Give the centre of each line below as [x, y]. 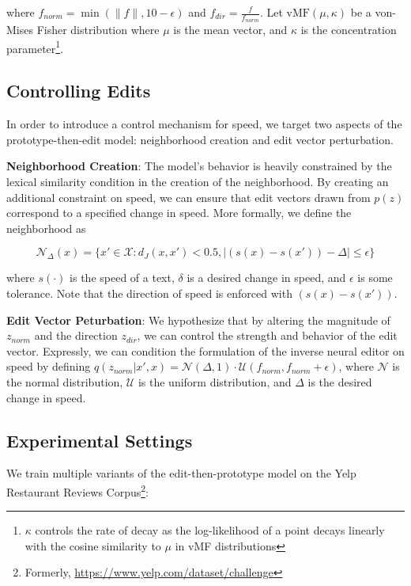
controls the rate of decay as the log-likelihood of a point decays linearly [210, 530]
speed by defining [49, 366]
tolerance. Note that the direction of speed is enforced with [149, 293]
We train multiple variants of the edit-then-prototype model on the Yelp [181, 473]
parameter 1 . [35, 47]
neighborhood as [46, 228]
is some [375, 278]
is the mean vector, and [230, 30]
